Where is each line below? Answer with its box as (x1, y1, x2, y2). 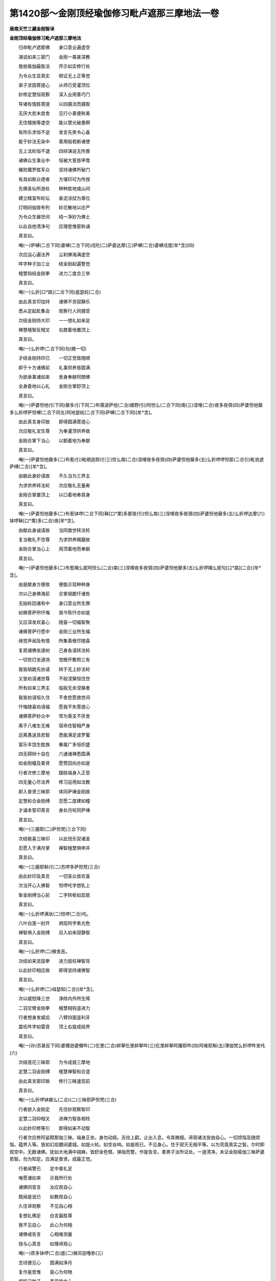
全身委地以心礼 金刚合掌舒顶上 (18, 383, 90, 389)
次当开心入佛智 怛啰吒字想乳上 (18, 882, 90, 889)
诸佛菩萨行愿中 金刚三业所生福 (18, 628, 90, 634)
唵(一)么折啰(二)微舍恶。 (18, 948, 70, 955)
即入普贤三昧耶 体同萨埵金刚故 (18, 788, 90, 794)
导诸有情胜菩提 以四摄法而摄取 (18, 100, 90, 107)
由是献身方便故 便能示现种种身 (18, 581, 90, 587)
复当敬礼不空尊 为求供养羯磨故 (18, 536, 90, 543)
